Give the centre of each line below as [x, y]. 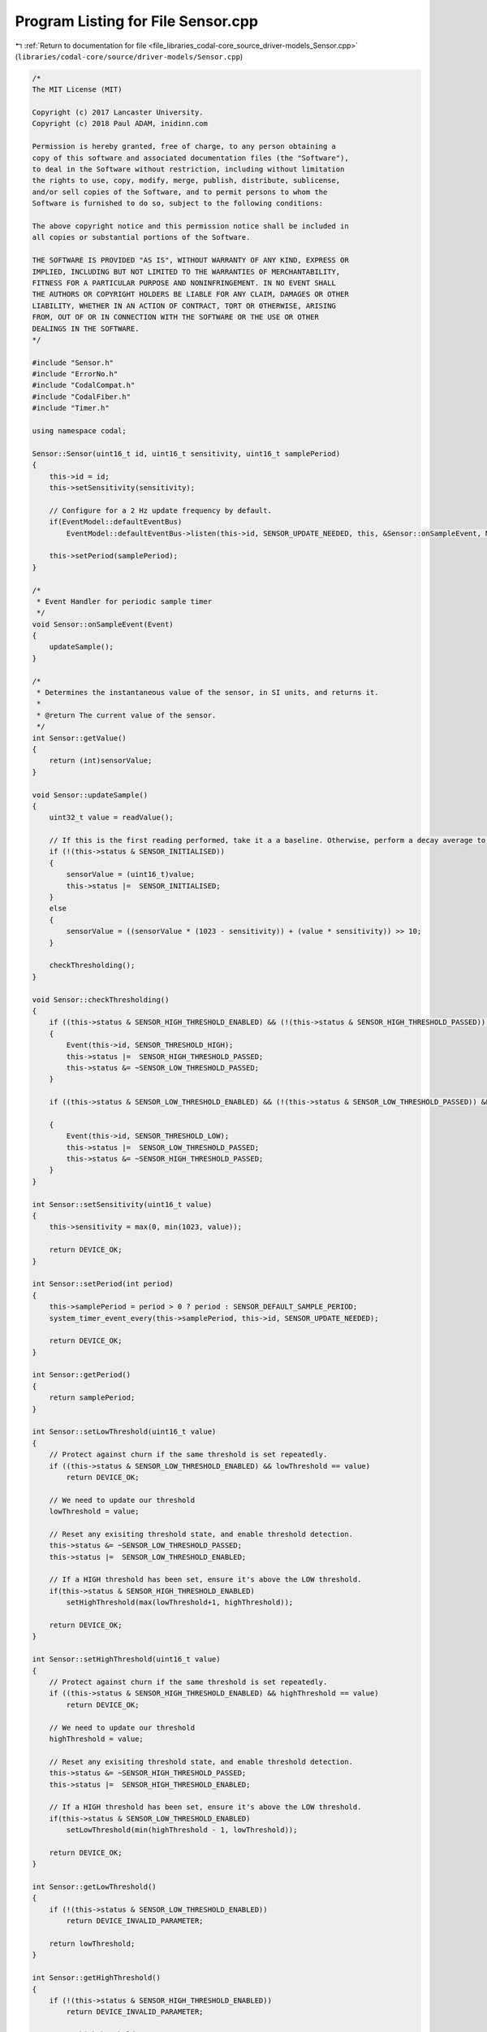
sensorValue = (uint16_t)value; [130, 875]
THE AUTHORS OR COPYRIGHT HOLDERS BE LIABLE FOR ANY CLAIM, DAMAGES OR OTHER [190, 294]
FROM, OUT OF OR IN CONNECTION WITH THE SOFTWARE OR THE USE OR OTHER [176, 317]
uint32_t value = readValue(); [111, 818]
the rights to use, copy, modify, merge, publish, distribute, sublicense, [186, 180]
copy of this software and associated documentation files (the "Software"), [190, 158]
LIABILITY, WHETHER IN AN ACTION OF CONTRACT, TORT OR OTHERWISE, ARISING [184, 306]
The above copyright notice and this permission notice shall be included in [190, 226]
